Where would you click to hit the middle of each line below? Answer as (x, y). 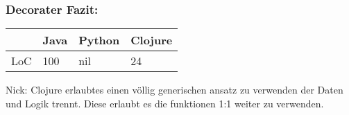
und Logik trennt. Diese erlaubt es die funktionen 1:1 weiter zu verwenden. (165, 103)
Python (99, 40)
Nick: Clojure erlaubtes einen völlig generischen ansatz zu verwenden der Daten (174, 90)
